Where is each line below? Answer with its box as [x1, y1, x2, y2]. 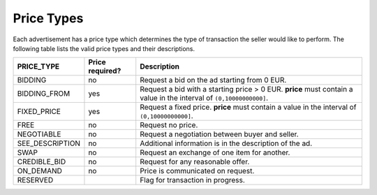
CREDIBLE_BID [17, 157, 66, 167]
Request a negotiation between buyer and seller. [140, 129, 300, 139]
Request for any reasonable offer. [140, 157, 250, 167]
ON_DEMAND [17, 166, 63, 176]
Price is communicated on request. [140, 166, 255, 176]
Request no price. [140, 120, 198, 130]
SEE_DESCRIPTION [17, 138, 80, 148]
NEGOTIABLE [17, 129, 61, 139]
